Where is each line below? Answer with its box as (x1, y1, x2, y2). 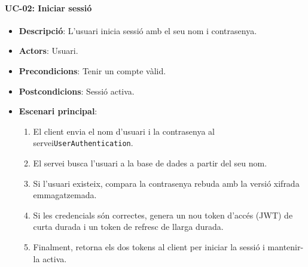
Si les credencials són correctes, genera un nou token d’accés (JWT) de (33, 208, 293, 221)
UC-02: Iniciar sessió (5, 1, 92, 14)
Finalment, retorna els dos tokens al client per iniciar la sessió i (33, 240, 265, 253)
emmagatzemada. (33, 189, 97, 201)
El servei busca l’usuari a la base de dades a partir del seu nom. (33, 157, 267, 169)
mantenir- (267, 240, 304, 253)
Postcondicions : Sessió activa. (19, 84, 135, 97)
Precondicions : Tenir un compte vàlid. (19, 64, 166, 77)
